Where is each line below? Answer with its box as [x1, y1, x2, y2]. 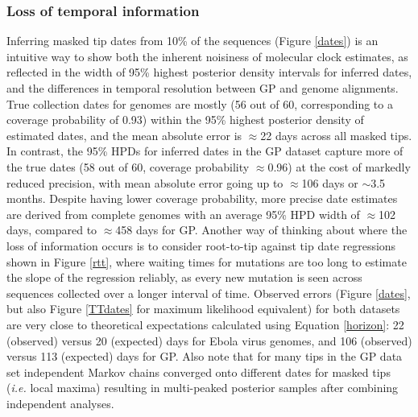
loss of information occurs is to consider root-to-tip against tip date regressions [6, 237, 396, 254]
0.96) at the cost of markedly [267, 158, 411, 175]
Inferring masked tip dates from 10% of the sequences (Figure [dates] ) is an [6, 32, 379, 49]
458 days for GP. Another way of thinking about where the [115, 221, 408, 238]
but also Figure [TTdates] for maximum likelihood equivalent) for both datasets [6, 300, 400, 317]
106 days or [301, 174, 358, 191]
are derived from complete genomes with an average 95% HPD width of [6, 205, 360, 222]
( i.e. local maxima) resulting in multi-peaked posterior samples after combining [6, 379, 399, 396]
